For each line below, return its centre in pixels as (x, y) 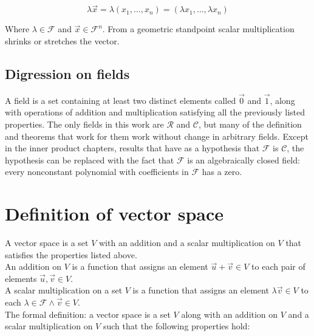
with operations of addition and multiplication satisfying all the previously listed (155, 112)
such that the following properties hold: (176, 326)
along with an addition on (230, 314)
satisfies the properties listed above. (71, 254)
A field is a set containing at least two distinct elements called (121, 100)
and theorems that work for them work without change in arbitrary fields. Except (157, 136)
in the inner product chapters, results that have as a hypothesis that (132, 148)
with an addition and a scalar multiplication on (187, 243)
